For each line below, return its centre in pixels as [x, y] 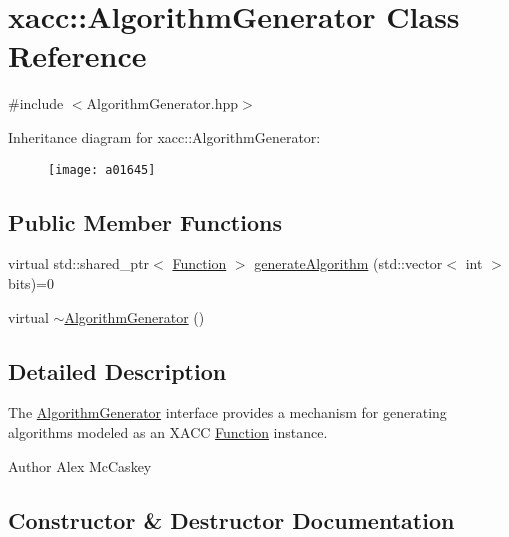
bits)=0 [31, 282]
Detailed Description [117, 370]
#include [36, 103]
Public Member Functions [145, 221]
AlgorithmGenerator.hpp [162, 103]
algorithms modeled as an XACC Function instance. [168, 431]
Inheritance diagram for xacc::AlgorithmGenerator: [164, 136]
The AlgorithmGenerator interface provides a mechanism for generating [227, 412]
